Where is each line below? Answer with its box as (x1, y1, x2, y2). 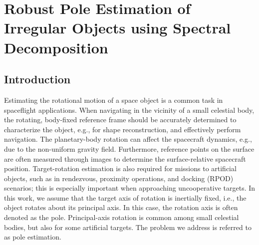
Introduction (4, 71, 71, 87)
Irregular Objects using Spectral (4, 17, 231, 38)
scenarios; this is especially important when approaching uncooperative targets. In (4, 183, 256, 193)
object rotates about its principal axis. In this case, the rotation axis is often (4, 202, 238, 213)
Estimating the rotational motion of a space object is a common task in (4, 94, 223, 105)
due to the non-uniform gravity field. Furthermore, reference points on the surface (4, 143, 255, 154)
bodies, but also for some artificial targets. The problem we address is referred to (4, 222, 252, 232)
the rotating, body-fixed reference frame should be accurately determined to (4, 114, 237, 125)
